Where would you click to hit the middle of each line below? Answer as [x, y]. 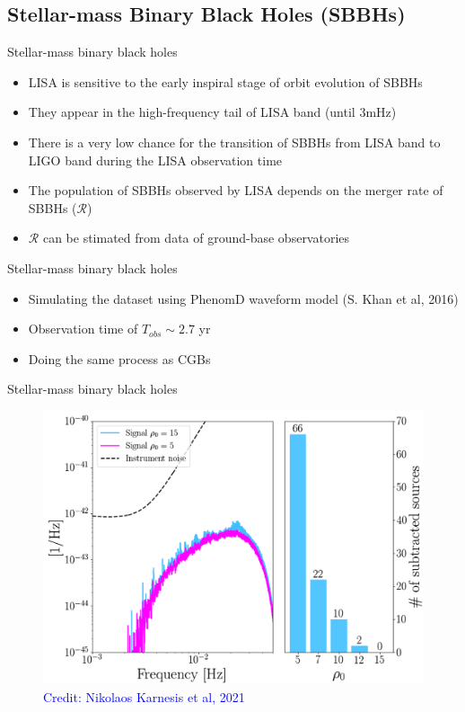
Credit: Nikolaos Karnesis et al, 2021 [144, 696]
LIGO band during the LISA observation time [155, 160]
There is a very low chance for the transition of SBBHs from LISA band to [234, 142]
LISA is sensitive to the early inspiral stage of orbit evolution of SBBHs [225, 81]
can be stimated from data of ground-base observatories [196, 238]
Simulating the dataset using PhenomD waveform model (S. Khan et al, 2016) [243, 298]
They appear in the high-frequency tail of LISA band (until [192, 112]
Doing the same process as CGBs [119, 358]
